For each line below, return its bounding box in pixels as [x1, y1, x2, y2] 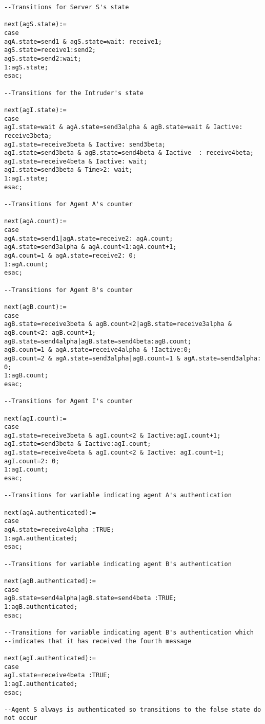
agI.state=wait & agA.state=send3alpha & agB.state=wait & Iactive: [4, 123, 243, 131]
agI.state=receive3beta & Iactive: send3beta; [4, 140, 166, 148]
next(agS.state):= [4, 21, 67, 28]
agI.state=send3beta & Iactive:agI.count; [4, 440, 151, 448]
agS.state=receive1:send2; [4, 46, 96, 54]
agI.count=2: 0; [4, 457, 59, 465]
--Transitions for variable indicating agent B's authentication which [4, 628, 254, 636]
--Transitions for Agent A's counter [4, 201, 133, 208]
